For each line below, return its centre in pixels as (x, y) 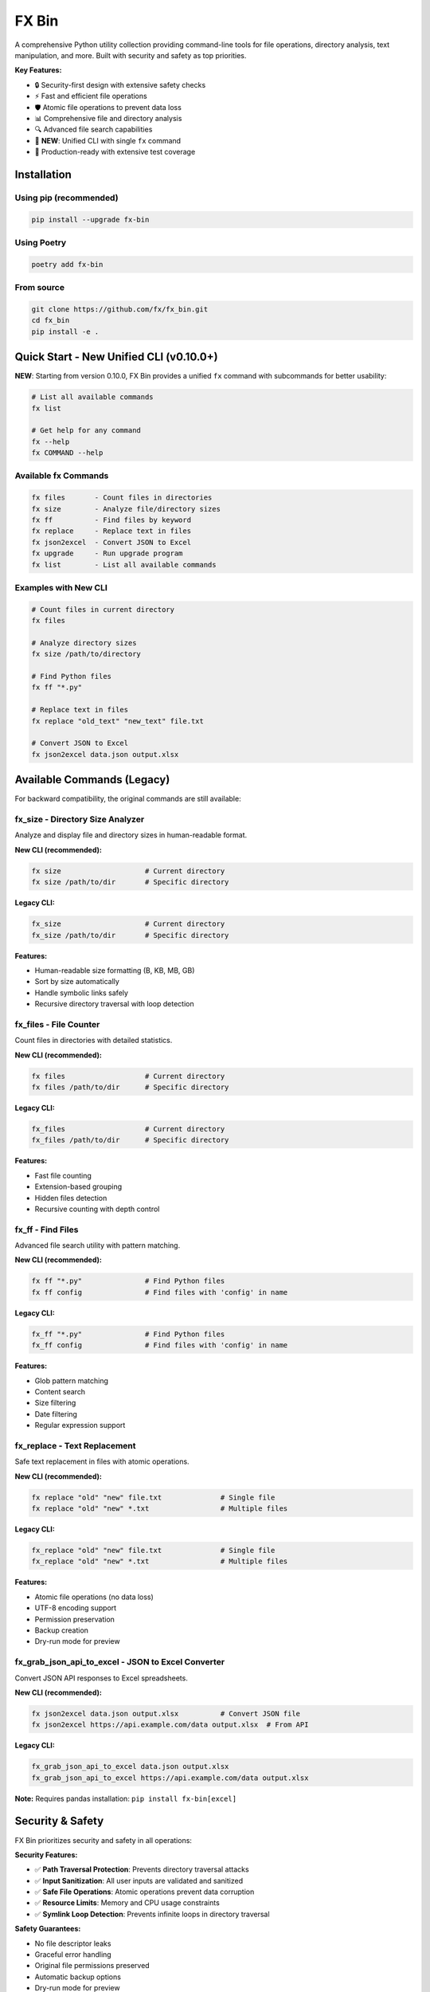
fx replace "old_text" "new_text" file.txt (118, 721)
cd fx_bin (51, 320)
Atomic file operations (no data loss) (94, 1597)
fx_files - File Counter (57, 1024)
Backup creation (62, 1630)
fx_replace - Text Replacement (75, 1445)
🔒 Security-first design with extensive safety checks (120, 84)
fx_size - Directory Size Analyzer (80, 819)
